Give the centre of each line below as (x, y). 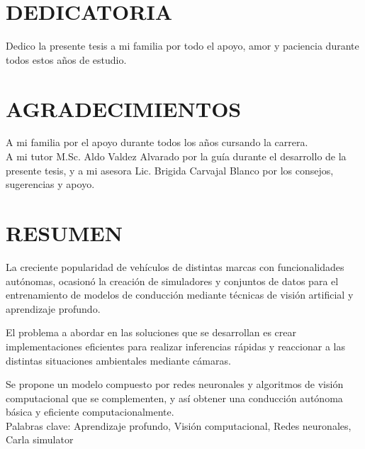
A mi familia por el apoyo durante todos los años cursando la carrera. (157, 142)
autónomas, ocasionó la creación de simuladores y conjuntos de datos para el (172, 281)
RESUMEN (64, 233)
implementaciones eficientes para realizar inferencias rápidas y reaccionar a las (175, 346)
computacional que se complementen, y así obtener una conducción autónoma (174, 398)
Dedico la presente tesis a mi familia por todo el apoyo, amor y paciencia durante (182, 46)
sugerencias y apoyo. (50, 184)
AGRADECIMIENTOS (124, 108)
